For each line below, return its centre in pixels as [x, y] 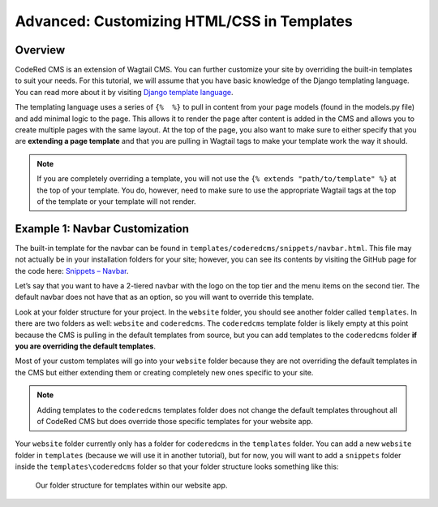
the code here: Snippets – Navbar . [72, 271]
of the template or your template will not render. [116, 201]
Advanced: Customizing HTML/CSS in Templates [184, 21]
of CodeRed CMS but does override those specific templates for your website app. [175, 421]
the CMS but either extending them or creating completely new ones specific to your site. [164, 372]
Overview [40, 50]
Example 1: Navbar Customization [102, 229]
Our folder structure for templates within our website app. [131, 485]
